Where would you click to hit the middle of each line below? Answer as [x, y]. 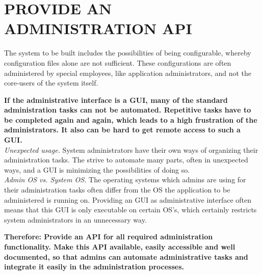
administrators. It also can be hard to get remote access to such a [122, 130]
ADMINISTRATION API [98, 28]
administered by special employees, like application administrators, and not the [128, 73]
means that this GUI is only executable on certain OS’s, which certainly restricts [130, 210]
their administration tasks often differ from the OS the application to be [117, 190]
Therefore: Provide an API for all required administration [109, 237]
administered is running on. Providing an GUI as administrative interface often [128, 199]
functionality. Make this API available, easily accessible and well [120, 246]
